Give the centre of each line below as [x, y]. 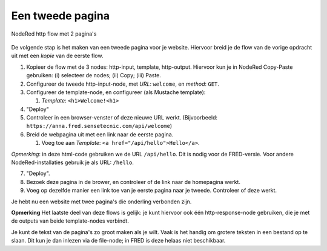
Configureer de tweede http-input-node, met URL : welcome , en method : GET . [123, 84]
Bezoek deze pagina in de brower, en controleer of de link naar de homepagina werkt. [133, 182]
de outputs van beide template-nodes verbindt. [70, 221]
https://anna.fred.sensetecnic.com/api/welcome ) [99, 126]
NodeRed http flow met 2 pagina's [54, 34]
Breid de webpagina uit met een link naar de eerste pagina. [100, 134]
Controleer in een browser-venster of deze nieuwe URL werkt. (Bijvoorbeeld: [122, 118]
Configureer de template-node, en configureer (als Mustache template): [116, 92]
